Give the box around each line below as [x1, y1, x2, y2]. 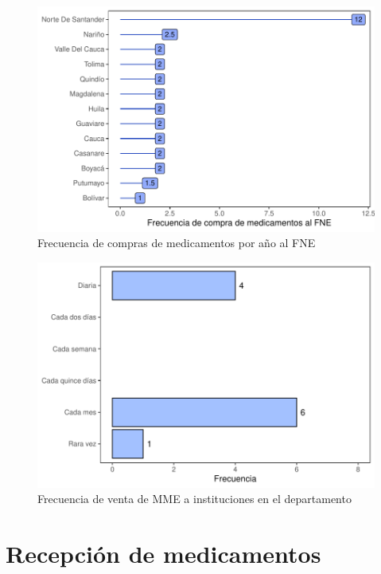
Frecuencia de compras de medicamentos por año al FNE [37, 234, 316, 251]
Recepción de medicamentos [6, 537, 321, 569]
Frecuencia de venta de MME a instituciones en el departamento [37, 490, 352, 507]
